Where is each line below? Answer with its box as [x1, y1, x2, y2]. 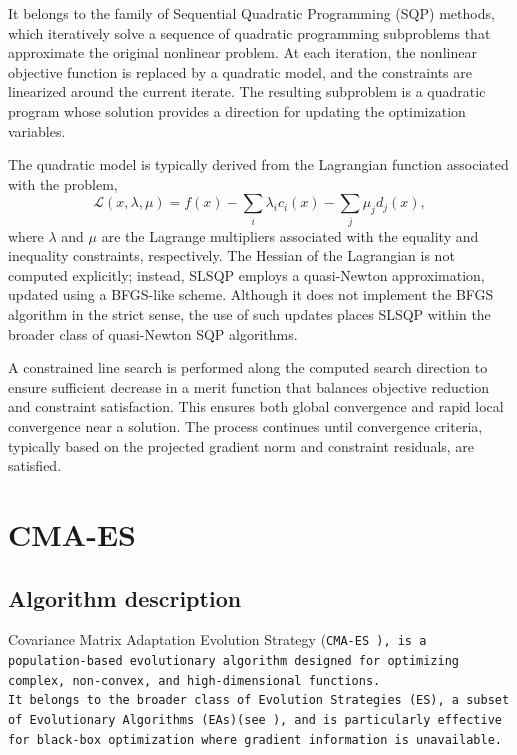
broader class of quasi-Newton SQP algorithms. [8, 323, 298, 344]
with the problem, [8, 173, 118, 194]
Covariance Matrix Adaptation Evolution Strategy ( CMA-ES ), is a [8, 629, 427, 650]
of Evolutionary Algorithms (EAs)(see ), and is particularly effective [8, 713, 502, 727]
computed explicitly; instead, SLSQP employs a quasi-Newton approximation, [8, 264, 485, 285]
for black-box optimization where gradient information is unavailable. [8, 732, 502, 747]
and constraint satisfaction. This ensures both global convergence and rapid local [8, 396, 504, 417]
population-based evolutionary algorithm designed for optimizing [8, 654, 460, 669]
